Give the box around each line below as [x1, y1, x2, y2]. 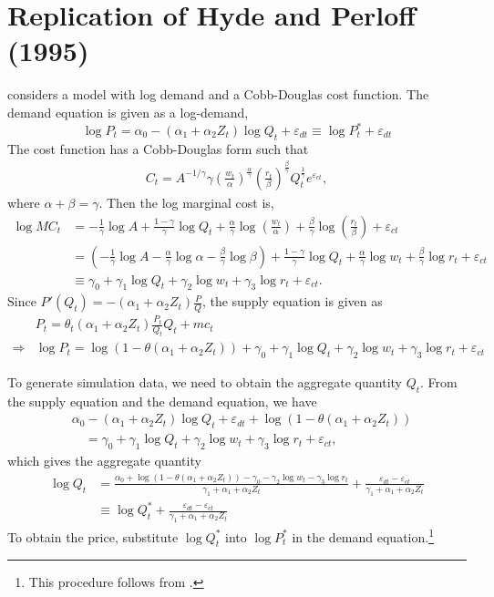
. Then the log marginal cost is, [98, 192, 274, 211]
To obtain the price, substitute [7, 527, 179, 546]
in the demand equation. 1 [292, 524, 435, 546]
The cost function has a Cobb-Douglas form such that [7, 139, 309, 158]
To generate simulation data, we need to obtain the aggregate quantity [7, 373, 402, 392]
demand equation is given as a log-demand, [7, 102, 249, 121]
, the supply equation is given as [201, 292, 383, 311]
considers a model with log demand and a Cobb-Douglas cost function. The [7, 85, 429, 104]
